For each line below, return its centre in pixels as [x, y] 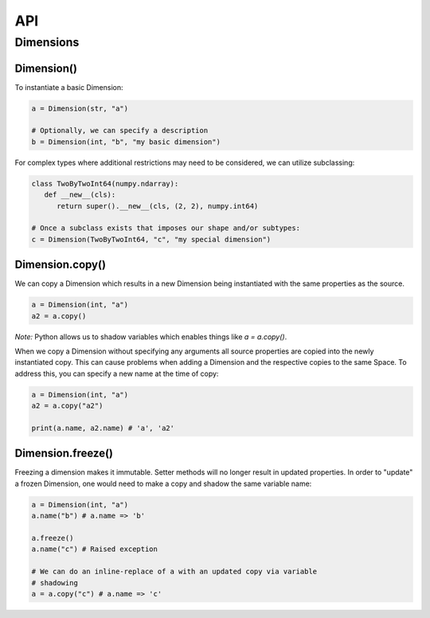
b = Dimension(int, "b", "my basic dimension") [126, 142]
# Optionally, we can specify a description [120, 131]
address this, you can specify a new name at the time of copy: [117, 374]
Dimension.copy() [61, 265]
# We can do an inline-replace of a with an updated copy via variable [174, 572]
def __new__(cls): [80, 195]
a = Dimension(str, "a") [80, 108]
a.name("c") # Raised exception [95, 549]
